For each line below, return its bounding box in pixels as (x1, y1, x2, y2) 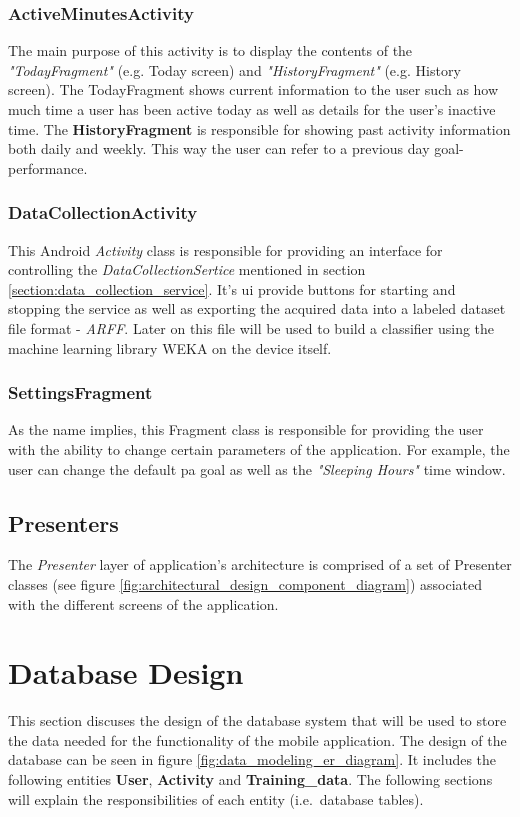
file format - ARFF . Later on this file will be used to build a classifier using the (8, 317, 495, 338)
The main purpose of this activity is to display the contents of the (8, 40, 413, 61)
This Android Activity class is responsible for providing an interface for (8, 239, 443, 260)
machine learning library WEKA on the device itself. (8, 337, 332, 358)
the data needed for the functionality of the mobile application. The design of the (8, 729, 507, 750)
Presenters (8, 507, 119, 538)
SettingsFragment (8, 380, 153, 405)
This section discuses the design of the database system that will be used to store (8, 710, 507, 731)
